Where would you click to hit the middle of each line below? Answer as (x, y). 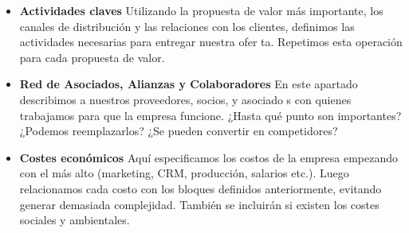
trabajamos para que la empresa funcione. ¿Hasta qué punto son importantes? (210, 115)
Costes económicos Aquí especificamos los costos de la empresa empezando (209, 157)
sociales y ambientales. (75, 220)
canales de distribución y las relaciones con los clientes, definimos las (187, 26)
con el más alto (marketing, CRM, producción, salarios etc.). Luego (184, 173)
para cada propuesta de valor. (92, 57)
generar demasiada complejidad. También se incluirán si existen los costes (199, 204)
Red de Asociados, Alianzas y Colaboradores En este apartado (189, 84)
